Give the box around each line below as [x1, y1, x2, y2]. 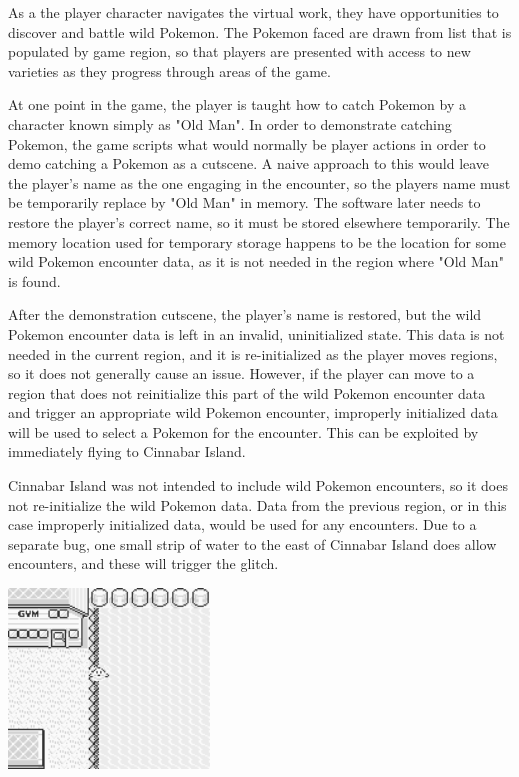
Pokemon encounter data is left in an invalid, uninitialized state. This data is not [8, 323, 505, 344]
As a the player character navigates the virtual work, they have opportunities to [8, 2, 499, 22]
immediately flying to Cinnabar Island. [8, 441, 246, 462]
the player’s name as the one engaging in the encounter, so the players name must [8, 172, 511, 193]
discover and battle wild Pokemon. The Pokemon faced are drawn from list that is [8, 21, 512, 42]
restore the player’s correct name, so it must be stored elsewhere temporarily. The [8, 211, 510, 232]
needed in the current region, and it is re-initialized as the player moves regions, [8, 343, 498, 364]
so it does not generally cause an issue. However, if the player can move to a [8, 363, 475, 384]
